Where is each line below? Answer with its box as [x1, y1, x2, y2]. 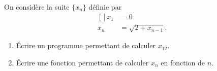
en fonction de [161, 57, 205, 67]
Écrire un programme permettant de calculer [16, 40, 156, 51]
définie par [88, 2, 122, 12]
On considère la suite [4, 2, 70, 12]
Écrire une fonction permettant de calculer [16, 57, 149, 67]
